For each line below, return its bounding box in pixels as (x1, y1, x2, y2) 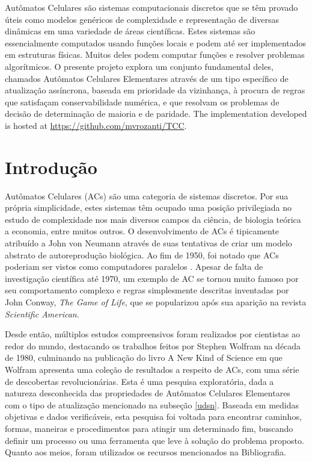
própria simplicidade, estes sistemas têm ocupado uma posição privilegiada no (5, 201, 292, 214)
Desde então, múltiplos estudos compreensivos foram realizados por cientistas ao (5, 328, 300, 340)
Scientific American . (5, 307, 79, 320)
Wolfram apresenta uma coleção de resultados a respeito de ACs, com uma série (5, 363, 299, 375)
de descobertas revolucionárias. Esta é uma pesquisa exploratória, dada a (5, 375, 274, 387)
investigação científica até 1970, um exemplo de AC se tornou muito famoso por (5, 272, 299, 284)
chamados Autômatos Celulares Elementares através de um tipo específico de (5, 72, 289, 84)
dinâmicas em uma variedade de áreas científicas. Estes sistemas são (5, 25, 255, 37)
